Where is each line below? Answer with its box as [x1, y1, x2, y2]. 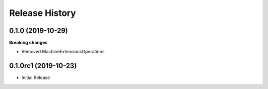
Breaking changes [9, 40, 48, 46]
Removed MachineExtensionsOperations [21, 49, 105, 55]
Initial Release [21, 75, 50, 81]
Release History [9, 7, 76, 18]
